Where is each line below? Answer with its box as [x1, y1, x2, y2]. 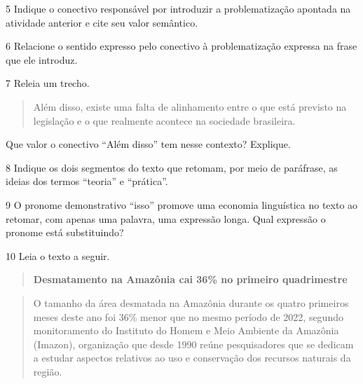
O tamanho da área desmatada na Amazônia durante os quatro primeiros [33, 295, 349, 310]
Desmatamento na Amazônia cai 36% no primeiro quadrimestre [33, 272, 348, 287]
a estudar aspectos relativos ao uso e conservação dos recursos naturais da [33, 350, 351, 365]
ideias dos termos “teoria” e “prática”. [6, 174, 168, 188]
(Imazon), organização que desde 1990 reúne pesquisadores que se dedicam [33, 336, 354, 351]
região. [33, 364, 62, 378]
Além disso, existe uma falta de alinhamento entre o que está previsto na [33, 99, 347, 114]
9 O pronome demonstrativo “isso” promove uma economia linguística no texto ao [6, 197, 358, 212]
